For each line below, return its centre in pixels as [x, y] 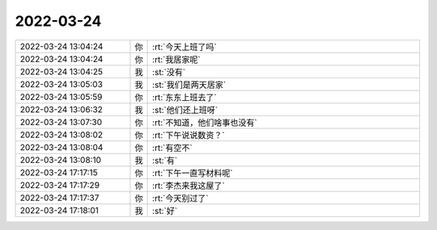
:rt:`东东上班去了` [185, 97]
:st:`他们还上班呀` [185, 110]
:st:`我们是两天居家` [189, 85]
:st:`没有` [169, 72]
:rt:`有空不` [173, 148]
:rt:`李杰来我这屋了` [189, 186]
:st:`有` [165, 160]
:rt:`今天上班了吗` [185, 47]
